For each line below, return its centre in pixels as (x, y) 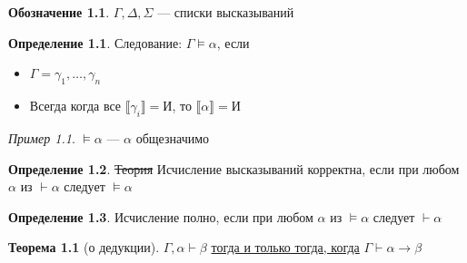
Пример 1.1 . (42, 137)
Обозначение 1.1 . (59, 12)
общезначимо (173, 137)
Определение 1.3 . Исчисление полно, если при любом (161, 216)
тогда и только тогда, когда (285, 247)
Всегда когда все (75, 106)
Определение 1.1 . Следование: (95, 42)
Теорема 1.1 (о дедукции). (84, 247)
